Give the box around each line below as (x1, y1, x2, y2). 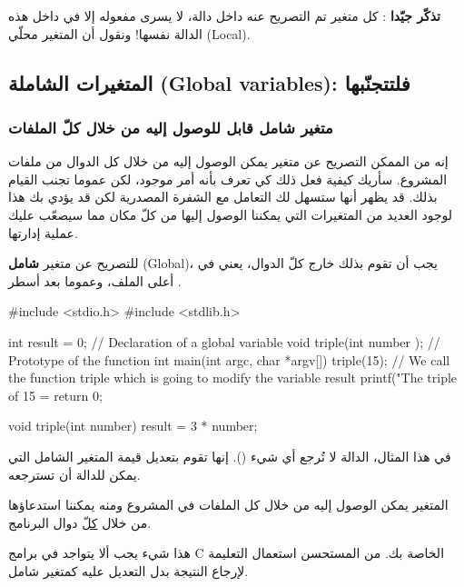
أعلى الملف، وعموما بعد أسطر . (8, 271, 182, 290)
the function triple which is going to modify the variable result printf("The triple (8, 368, 458, 387)
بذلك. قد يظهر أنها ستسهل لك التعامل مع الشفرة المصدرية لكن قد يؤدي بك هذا (8, 187, 438, 206)
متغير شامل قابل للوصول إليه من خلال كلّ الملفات (8, 115, 333, 138)
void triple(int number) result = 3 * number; (8, 416, 258, 435)
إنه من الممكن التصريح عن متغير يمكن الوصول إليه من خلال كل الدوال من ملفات (8, 152, 449, 171)
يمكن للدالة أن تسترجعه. (8, 464, 141, 483)
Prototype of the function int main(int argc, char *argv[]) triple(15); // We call (8, 350, 450, 369)
